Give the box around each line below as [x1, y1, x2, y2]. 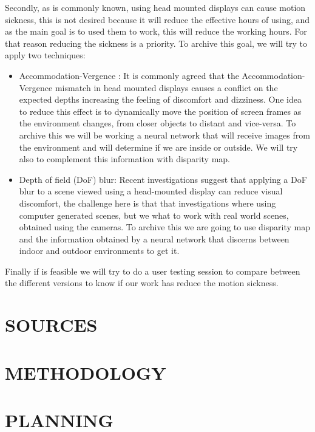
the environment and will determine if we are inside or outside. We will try [19, 140, 298, 153]
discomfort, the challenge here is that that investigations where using [19, 196, 276, 209]
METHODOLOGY [5, 360, 166, 385]
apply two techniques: [5, 49, 86, 61]
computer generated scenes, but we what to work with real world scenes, [19, 208, 289, 221]
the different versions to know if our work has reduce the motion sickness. [5, 276, 279, 289]
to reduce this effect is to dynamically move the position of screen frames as [19, 105, 302, 117]
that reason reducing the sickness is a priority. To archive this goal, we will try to [5, 36, 308, 49]
